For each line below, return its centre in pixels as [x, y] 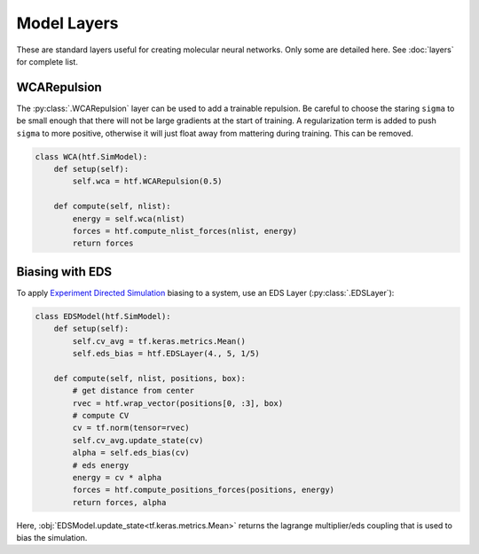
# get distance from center [133, 391]
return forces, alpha [119, 502]
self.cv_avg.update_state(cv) [138, 440]
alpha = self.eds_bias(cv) [131, 453]
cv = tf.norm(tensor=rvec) [131, 428]
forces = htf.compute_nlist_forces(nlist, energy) [185, 231]
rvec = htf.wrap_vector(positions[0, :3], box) [178, 403]
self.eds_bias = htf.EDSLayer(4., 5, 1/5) [166, 353]
